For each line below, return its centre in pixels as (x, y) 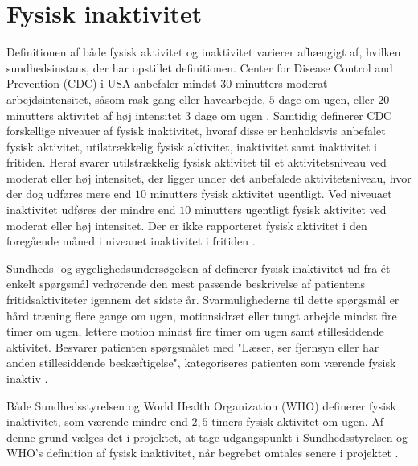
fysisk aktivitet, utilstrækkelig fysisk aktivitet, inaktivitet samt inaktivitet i (192, 146)
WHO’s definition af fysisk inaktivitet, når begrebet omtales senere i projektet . (203, 453)
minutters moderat (281, 83)
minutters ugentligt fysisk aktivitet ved (290, 210)
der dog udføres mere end (69, 194)
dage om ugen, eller (326, 99)
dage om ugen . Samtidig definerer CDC (293, 115)
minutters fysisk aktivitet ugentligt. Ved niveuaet (271, 194)
